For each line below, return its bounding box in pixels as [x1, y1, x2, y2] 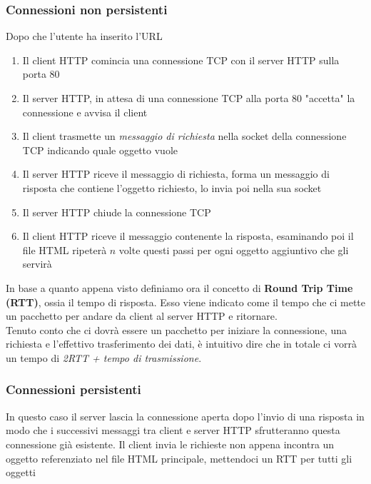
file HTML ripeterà [22, 242, 107, 257]
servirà [22, 256, 52, 271]
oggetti [6, 465, 36, 480]
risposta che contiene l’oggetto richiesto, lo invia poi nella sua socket [22, 180, 322, 195]
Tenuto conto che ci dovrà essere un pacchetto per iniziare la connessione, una [6, 322, 347, 337]
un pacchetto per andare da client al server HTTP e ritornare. [6, 308, 278, 323]
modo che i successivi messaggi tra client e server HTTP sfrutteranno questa [6, 423, 340, 438]
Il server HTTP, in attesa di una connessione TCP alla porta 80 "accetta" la [22, 91, 355, 105]
